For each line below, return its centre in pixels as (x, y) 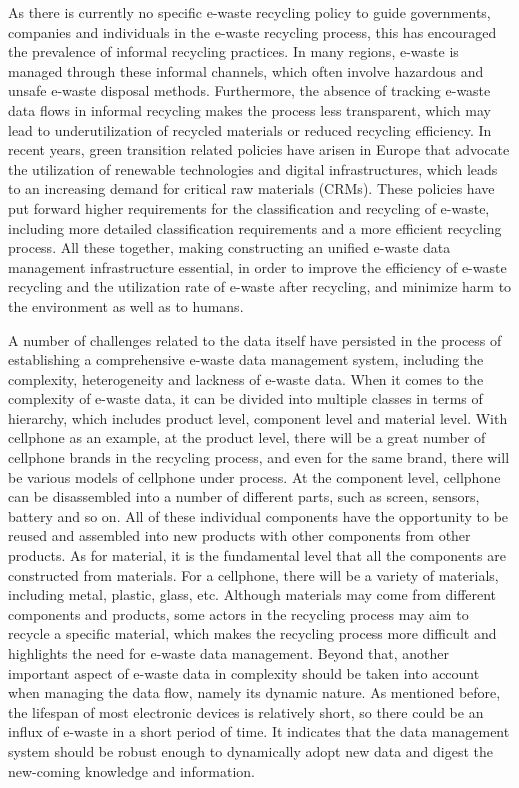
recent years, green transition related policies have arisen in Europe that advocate (259, 149)
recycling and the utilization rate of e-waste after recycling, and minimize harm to (260, 286)
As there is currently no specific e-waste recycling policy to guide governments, (249, 12)
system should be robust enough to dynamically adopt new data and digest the (251, 750)
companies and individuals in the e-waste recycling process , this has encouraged (252, 31)
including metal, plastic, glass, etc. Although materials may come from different (252, 594)
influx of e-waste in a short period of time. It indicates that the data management (259, 731)
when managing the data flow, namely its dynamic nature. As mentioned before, (254, 692)
